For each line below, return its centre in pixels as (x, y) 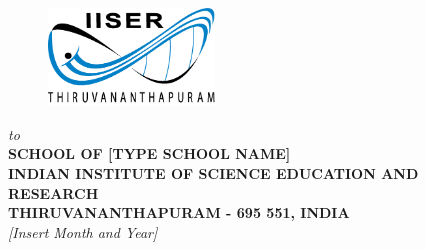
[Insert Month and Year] (83, 231)
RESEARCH (53, 192)
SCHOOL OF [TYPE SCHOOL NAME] (149, 153)
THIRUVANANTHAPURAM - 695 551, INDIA (179, 212)
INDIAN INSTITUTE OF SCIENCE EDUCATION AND (213, 173)
